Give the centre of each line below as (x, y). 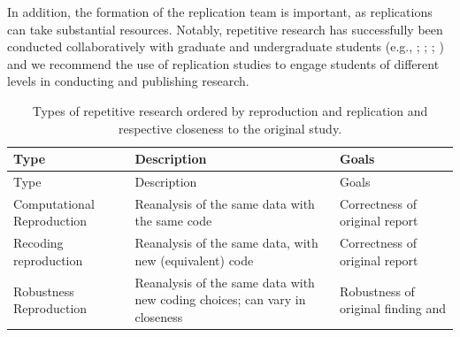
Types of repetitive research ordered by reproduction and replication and (230, 110)
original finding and (393, 308)
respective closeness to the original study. (230, 128)
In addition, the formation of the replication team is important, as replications (220, 11)
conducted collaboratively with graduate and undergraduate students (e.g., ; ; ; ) (226, 46)
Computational (54, 203)
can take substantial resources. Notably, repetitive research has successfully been (225, 29)
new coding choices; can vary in (220, 299)
